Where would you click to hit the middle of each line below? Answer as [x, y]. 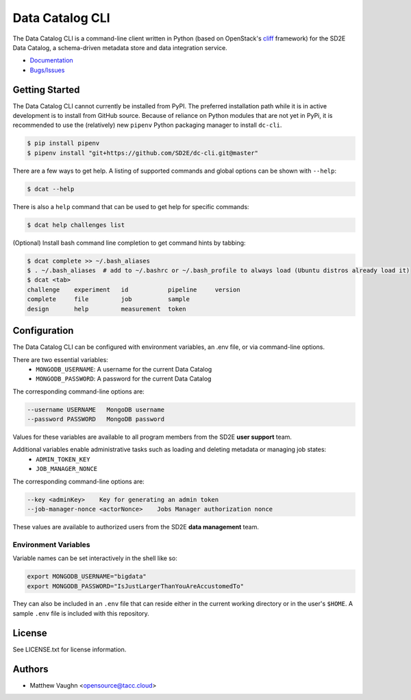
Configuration [43, 331]
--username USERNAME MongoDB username [96, 409]
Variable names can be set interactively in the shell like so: [95, 558]
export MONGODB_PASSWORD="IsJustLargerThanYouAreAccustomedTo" [136, 586]
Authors [30, 669]
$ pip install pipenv [63, 143]
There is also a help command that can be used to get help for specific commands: [131, 206]
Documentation [51, 60]
